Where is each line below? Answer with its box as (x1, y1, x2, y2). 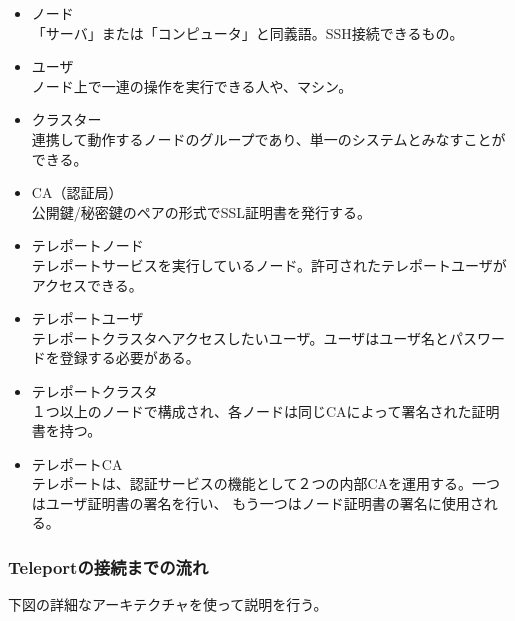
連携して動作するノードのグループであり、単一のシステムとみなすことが (31, 128, 506, 149)
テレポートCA (31, 453, 123, 474)
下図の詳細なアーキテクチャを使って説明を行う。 (8, 594, 328, 615)
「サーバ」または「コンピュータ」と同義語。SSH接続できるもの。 (31, 22, 464, 43)
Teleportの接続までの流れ (8, 554, 209, 579)
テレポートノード (31, 235, 144, 256)
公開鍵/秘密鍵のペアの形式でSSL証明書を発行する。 (31, 201, 372, 222)
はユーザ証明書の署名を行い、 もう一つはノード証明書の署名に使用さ (31, 492, 484, 513)
